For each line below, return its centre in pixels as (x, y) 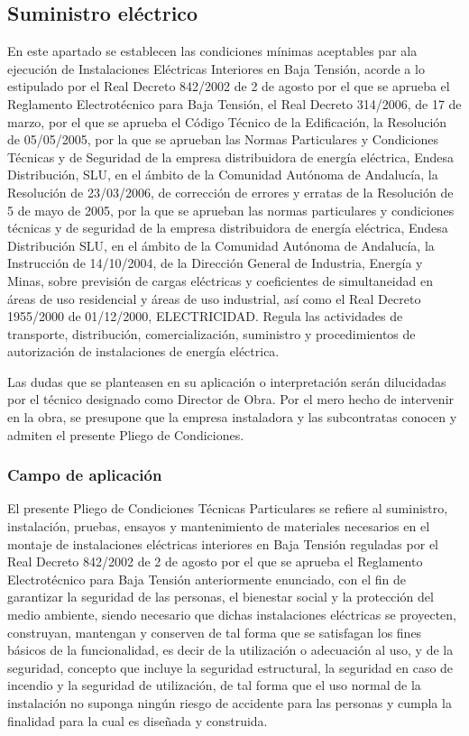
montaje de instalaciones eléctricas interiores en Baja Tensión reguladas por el (223, 543)
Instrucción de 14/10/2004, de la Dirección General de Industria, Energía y (215, 263)
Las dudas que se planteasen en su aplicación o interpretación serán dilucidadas (227, 381)
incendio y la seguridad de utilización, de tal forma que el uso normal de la (214, 685)
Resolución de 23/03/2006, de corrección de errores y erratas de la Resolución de (230, 192)
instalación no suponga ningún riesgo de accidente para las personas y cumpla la (230, 703)
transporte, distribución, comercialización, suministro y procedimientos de (212, 333)
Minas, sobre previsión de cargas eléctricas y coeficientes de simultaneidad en (220, 280)
